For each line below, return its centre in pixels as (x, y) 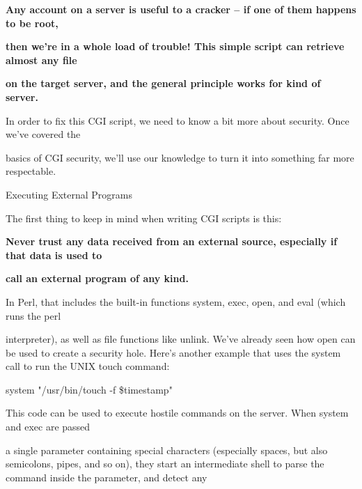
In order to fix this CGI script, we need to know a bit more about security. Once (178, 120)
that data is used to (54, 255)
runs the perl (33, 315)
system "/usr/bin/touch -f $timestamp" (89, 389)
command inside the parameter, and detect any (107, 477)
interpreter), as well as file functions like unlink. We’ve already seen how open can (181, 339)
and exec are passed (48, 427)
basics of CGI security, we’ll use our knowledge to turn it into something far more (180, 157)
